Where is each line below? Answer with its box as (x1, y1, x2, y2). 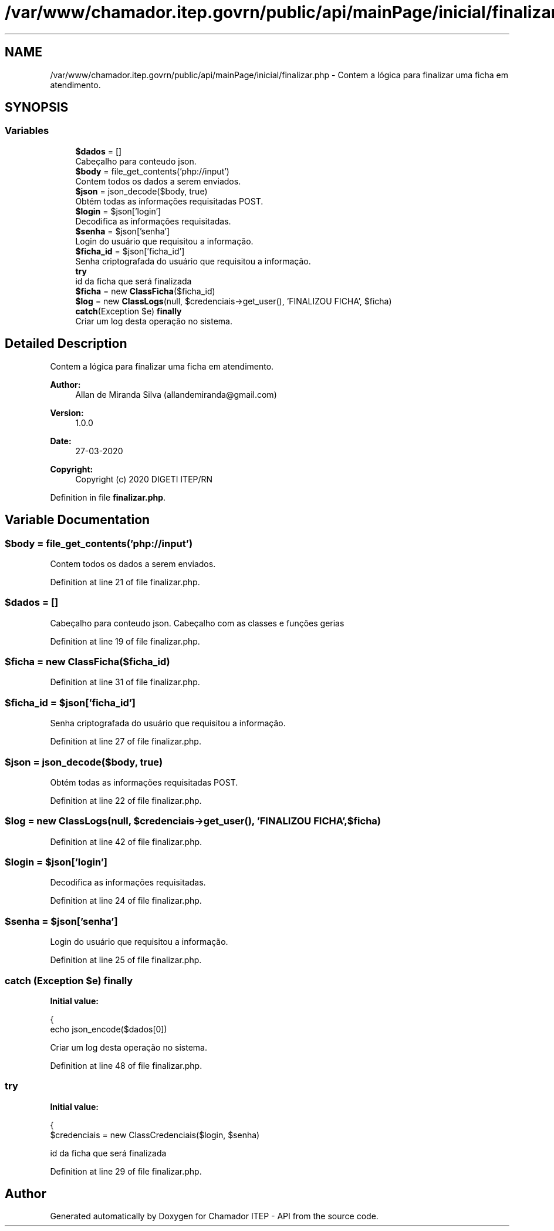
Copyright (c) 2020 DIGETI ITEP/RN (75, 474, 213, 484)
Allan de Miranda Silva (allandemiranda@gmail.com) (75, 389, 277, 400)
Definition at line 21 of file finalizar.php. (50, 576, 200, 587)
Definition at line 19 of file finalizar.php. (50, 636, 200, 646)
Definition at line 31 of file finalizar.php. (50, 677, 200, 687)
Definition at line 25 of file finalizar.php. (50, 955, 202, 965)
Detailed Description (5, 336, 127, 351)
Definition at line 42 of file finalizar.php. (50, 836, 202, 847)
